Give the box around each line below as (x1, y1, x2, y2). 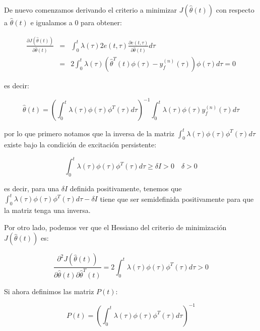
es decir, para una (4, 183, 59, 194)
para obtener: (81, 17, 122, 27)
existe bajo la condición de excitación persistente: (4, 139, 157, 150)
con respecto (216, 5, 254, 15)
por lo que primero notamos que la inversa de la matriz (4, 128, 174, 138)
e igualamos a (30, 17, 73, 27)
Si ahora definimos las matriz (4, 286, 94, 296)
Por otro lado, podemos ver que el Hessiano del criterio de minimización (4, 222, 227, 232)
